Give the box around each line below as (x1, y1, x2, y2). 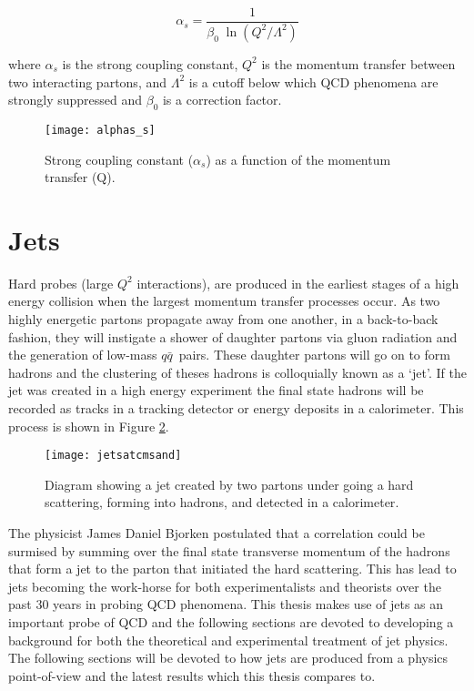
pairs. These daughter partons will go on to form (178, 345, 450, 364)
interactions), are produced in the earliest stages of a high (136, 273, 459, 292)
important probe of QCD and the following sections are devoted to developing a (8, 613, 454, 632)
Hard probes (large (8, 273, 114, 292)
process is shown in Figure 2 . (8, 416, 169, 435)
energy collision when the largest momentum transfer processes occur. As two (8, 291, 440, 310)
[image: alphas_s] (45, 123, 156, 137)
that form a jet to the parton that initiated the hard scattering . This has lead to (8, 559, 457, 578)
